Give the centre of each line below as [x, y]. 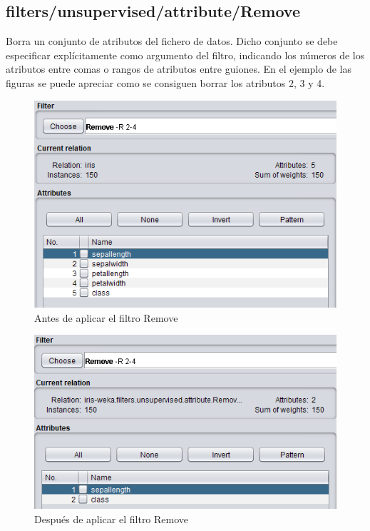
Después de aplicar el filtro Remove [112, 519]
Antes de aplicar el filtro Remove [106, 317]
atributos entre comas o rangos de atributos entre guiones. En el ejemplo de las [179, 69]
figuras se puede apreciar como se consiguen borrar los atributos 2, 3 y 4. [165, 82]
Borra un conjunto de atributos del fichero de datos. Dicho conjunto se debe [172, 41]
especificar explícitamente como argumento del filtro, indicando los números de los [185, 55]
